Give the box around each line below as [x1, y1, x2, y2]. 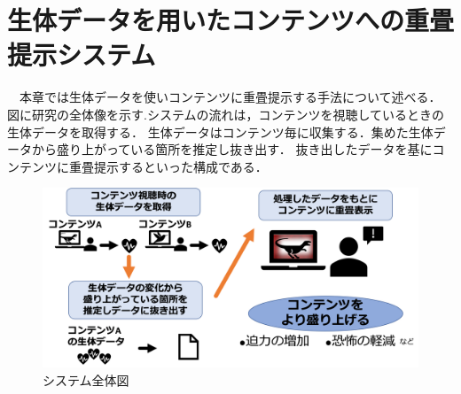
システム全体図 [43, 370, 129, 389]
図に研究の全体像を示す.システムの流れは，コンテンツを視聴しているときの [7, 104, 445, 123]
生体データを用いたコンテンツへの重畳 [7, 2, 455, 38]
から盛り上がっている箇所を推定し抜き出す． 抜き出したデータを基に [31, 140, 433, 158]
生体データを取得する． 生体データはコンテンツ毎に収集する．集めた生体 [7, 122, 434, 141]
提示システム [7, 36, 156, 73]
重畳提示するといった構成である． [68, 157, 268, 175]
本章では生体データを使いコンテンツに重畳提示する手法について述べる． [19, 88, 441, 106]
